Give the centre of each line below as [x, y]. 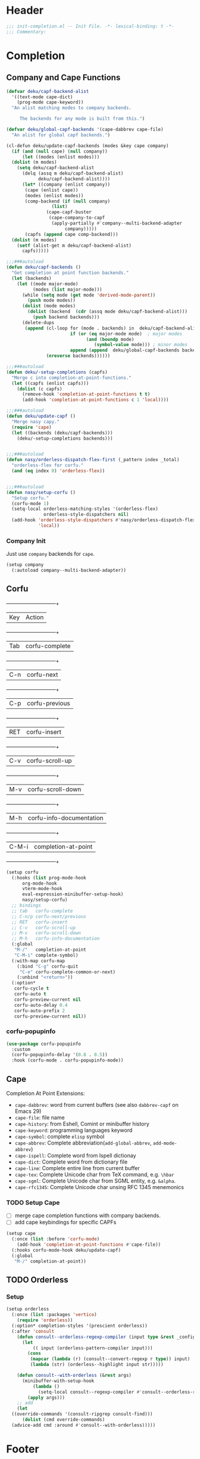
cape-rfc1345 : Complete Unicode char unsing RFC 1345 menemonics [99, 1187]
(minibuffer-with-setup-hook [58, 1381]
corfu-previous [48, 703]
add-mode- [165, 1144]
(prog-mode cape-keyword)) [50, 102]
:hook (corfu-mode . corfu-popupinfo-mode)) [68, 1060]
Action [35, 617]
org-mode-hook [40, 883]
